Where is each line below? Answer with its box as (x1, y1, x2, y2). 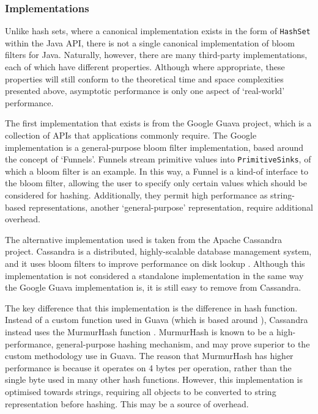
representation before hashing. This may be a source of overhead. (5, 397, 249, 410)
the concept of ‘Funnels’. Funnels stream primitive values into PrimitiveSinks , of (5, 153, 311, 165)
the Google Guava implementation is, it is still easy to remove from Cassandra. (5, 281, 301, 294)
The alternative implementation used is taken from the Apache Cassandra (5, 233, 283, 245)
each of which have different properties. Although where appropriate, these (5, 60, 285, 73)
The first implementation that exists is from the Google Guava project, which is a (5, 117, 312, 129)
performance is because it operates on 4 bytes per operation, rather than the (5, 361, 292, 374)
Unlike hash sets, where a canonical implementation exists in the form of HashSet (5, 24, 311, 37)
